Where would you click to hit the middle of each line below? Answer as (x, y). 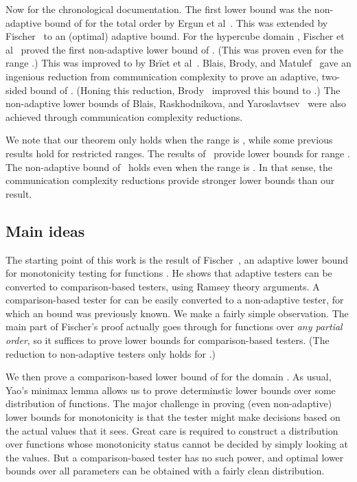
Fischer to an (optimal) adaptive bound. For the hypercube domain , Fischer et (175, 36)
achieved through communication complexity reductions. (124, 116)
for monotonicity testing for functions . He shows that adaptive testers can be (169, 273)
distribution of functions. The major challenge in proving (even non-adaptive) (169, 403)
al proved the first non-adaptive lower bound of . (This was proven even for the (175, 49)
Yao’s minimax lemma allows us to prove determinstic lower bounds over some (171, 390)
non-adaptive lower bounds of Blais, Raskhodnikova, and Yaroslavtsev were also (176, 103)
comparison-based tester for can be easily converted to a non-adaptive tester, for (175, 300)
